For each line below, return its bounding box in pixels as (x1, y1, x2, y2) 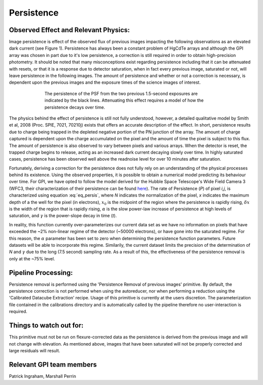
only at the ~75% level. (9, 256, 56, 261)
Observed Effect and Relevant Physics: (9, 26, 130, 34)
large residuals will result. (9, 348, 60, 353)
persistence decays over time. (44, 104, 105, 110)
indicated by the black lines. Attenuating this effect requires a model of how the (44, 97, 204, 103)
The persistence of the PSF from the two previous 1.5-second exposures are (44, 91, 198, 96)
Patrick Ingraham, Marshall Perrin (9, 373, 76, 379)
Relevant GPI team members (9, 360, 97, 368)
